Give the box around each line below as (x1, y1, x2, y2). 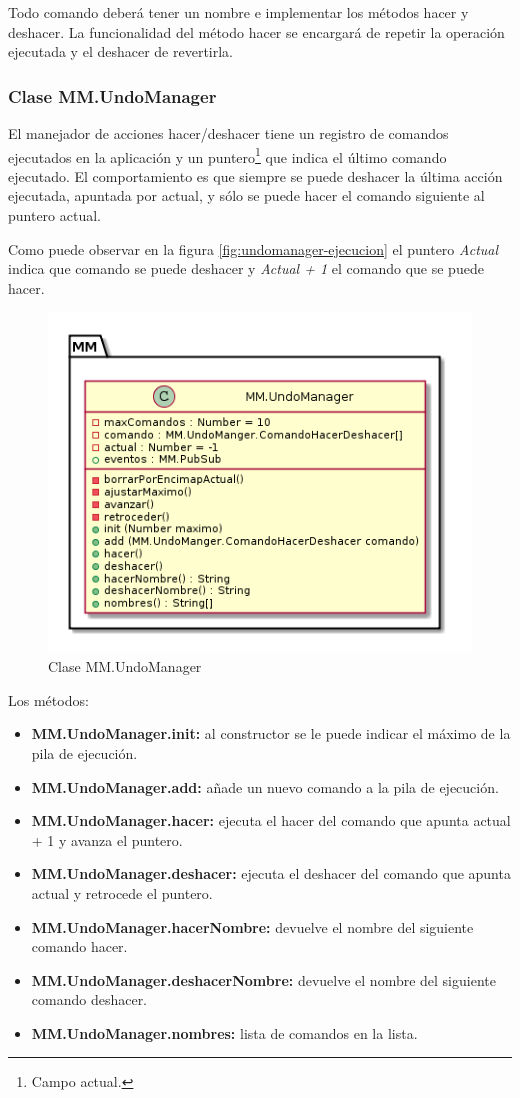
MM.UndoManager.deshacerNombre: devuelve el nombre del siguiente (31, 969, 496, 990)
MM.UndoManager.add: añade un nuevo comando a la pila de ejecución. (31, 776, 499, 797)
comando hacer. (31, 936, 128, 957)
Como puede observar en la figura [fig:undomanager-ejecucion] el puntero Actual (8, 238, 499, 259)
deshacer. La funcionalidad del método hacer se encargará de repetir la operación (8, 21, 505, 42)
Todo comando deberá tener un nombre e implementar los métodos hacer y (8, 2, 469, 22)
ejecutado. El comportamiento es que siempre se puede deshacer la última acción (8, 165, 503, 186)
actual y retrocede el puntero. (31, 882, 213, 903)
